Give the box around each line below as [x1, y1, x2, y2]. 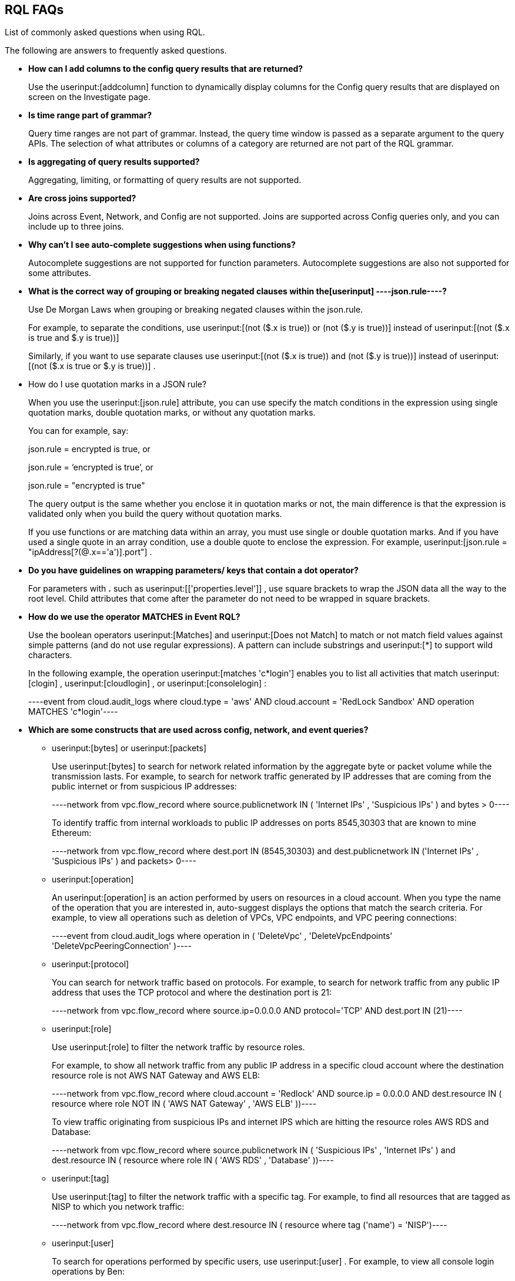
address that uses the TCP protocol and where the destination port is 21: [52, 987, 332, 998]
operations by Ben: [52, 1266, 125, 1277]
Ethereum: [52, 828, 92, 838]
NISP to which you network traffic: [52, 1202, 185, 1212]
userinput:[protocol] [52, 959, 129, 970]
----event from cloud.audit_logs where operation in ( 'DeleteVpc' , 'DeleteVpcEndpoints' [52, 931, 393, 941]
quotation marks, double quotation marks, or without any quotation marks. [28, 407, 316, 418]
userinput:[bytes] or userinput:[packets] [52, 743, 206, 754]
